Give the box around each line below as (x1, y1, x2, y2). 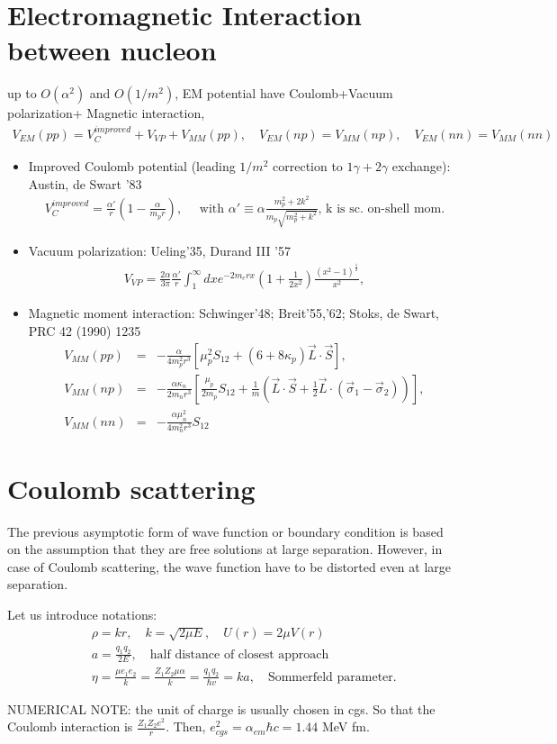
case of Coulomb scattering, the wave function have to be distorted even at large (7, 557, 452, 576)
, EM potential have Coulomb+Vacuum (175, 84, 393, 103)
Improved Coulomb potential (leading (28, 157, 236, 176)
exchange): (391, 157, 451, 176)
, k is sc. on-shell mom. (318, 202, 445, 215)
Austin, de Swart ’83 (28, 174, 142, 193)
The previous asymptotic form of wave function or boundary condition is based (7, 522, 444, 540)
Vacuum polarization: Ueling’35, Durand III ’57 (28, 241, 292, 260)
